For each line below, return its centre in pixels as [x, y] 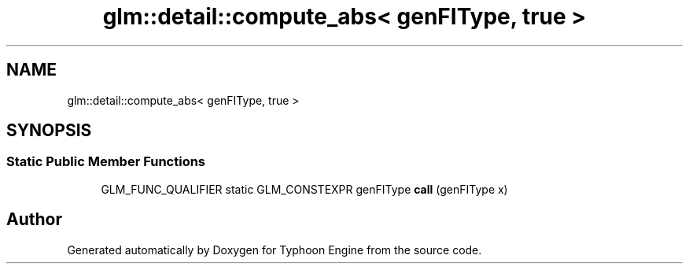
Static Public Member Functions [106, 162]
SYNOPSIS [49, 131]
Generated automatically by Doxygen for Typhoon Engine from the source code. [274, 250]
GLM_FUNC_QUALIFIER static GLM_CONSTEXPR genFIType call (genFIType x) [304, 189]
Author [34, 220]
